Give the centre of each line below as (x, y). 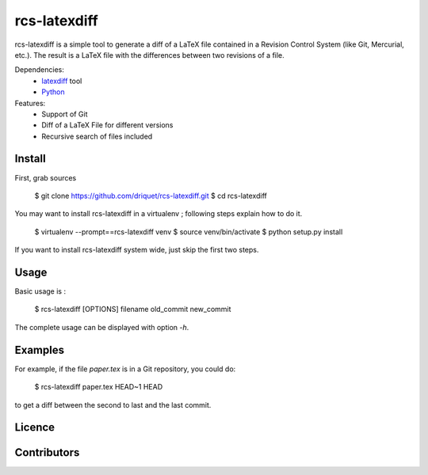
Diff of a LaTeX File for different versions (107, 125)
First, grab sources (46, 177)
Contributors (47, 452)
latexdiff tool (62, 81)
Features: (30, 103)
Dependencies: (40, 70)
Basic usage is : (40, 291)
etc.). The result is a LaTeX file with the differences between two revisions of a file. (149, 55)
